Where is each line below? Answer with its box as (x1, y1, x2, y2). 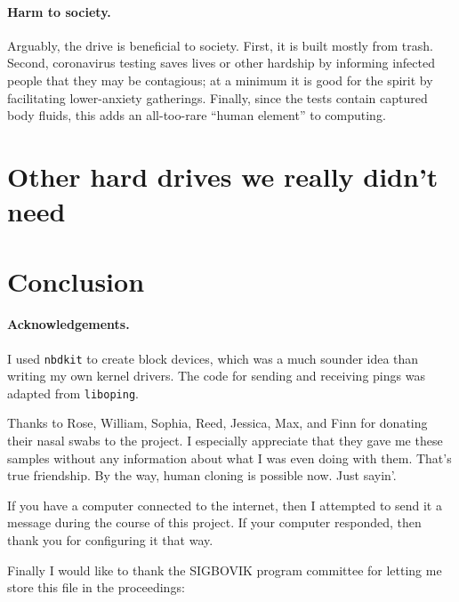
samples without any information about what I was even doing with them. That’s (7, 448, 452, 467)
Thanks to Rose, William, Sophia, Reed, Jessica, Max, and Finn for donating (7, 413, 428, 432)
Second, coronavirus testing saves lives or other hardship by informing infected (7, 53, 435, 72)
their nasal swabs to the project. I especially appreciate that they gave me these (7, 431, 443, 449)
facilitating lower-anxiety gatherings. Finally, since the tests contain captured (7, 88, 428, 107)
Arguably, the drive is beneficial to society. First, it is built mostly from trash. (7, 36, 433, 54)
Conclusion (7, 262, 145, 299)
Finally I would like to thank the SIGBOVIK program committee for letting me (7, 560, 442, 579)
